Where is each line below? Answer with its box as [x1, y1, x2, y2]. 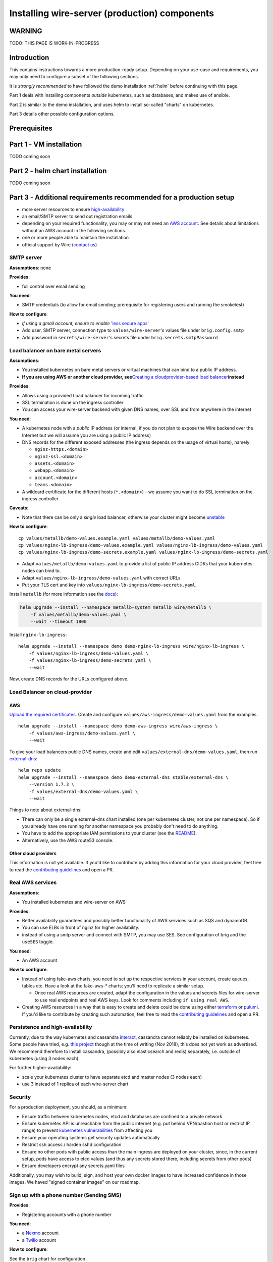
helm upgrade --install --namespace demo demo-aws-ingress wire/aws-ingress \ [18, 723, 218, 729]
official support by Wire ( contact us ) [22, 241, 97, 247]
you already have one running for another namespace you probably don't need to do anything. [22, 823, 219, 829]
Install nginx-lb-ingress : [9, 632, 67, 638]
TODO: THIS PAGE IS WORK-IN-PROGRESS [9, 40, 99, 46]
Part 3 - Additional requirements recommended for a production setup [9, 193, 235, 201]
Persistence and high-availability [9, 1024, 92, 1031]
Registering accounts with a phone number [22, 1212, 112, 1218]
